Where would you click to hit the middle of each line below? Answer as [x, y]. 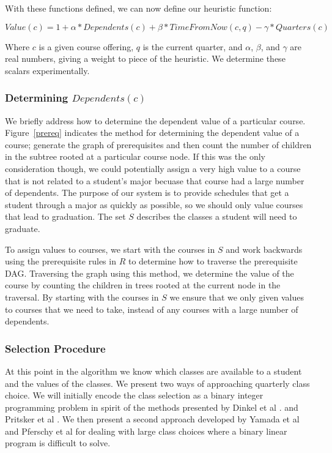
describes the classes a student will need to [217, 216]
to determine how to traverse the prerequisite [213, 261]
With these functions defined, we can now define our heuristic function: [138, 8]
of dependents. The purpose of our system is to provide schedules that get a [147, 193]
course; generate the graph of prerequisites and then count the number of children [158, 144]
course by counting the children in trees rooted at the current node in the [143, 285]
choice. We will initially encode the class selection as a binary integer [134, 395]
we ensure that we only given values [237, 297]
